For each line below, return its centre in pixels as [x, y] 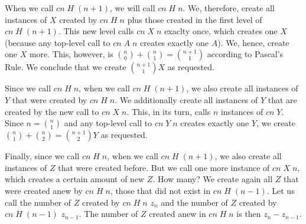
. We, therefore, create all [229, 8]
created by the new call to [52, 111]
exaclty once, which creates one [221, 31]
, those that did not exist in [160, 190]
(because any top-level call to [58, 42]
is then [249, 214]
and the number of [194, 202]
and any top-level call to [108, 123]
